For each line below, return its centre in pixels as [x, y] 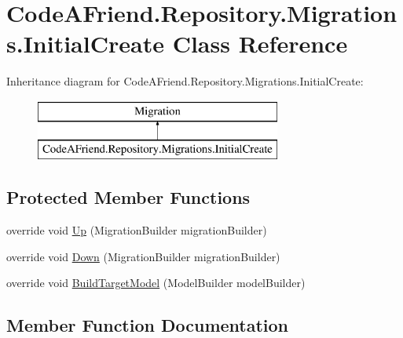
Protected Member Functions [128, 197]
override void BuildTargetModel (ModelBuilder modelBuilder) [156, 283]
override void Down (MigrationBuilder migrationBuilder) [143, 256]
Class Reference [260, 44]
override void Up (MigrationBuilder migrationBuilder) [137, 230]
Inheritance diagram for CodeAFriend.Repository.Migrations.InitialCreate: [185, 81]
